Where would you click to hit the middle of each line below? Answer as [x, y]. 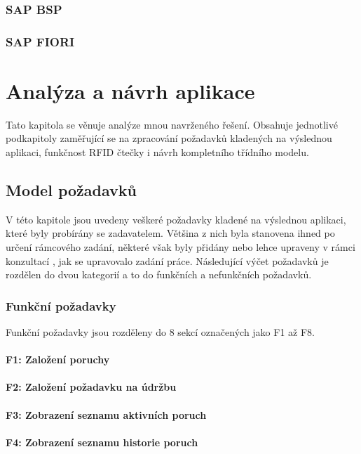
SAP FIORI [40, 41]
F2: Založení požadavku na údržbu [91, 387]
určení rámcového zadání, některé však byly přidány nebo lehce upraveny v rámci [180, 246]
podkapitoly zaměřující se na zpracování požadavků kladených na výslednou [169, 138]
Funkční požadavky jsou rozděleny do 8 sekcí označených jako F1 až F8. [160, 331]
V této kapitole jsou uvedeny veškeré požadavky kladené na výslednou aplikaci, [176, 219]
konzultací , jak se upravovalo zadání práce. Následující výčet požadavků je [167, 260]
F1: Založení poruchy [58, 359]
